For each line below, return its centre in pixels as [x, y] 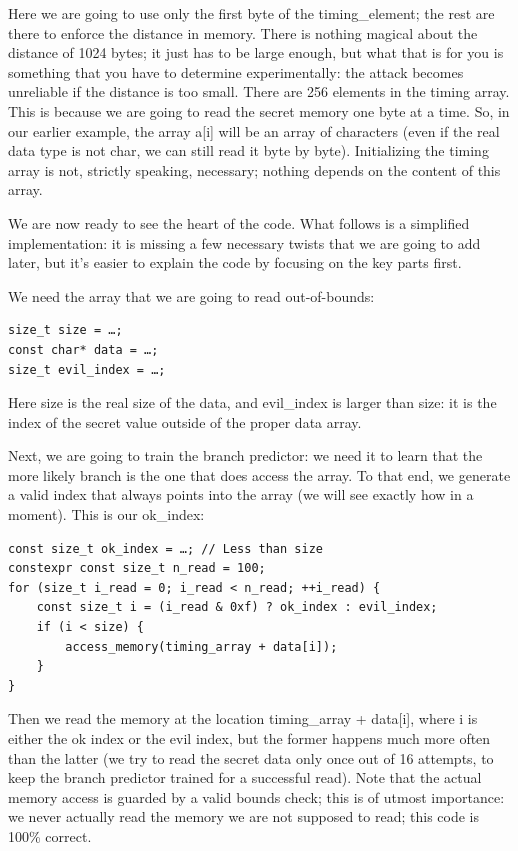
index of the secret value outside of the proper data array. [185, 421]
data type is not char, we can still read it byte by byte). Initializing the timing [248, 150]
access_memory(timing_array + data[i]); [201, 646]
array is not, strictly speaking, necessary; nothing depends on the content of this [254, 169]
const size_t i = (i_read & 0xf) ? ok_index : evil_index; [237, 607]
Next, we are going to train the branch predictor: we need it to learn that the [245, 455]
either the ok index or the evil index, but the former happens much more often [249, 738]
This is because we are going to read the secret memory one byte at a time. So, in [259, 110]
